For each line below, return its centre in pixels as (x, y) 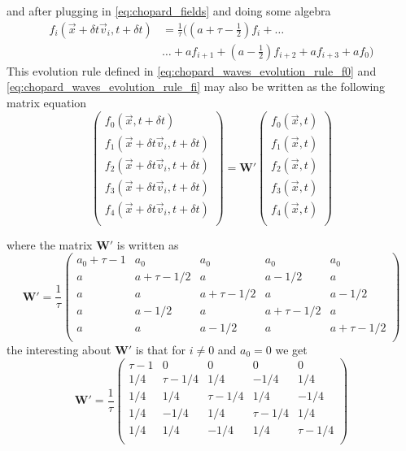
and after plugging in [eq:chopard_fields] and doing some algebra (169, 11)
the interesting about (59, 349)
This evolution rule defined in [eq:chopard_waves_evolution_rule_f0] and (192, 70)
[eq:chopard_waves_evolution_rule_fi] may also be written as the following (196, 87)
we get (291, 349)
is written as (148, 244)
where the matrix (50, 244)
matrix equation (47, 102)
